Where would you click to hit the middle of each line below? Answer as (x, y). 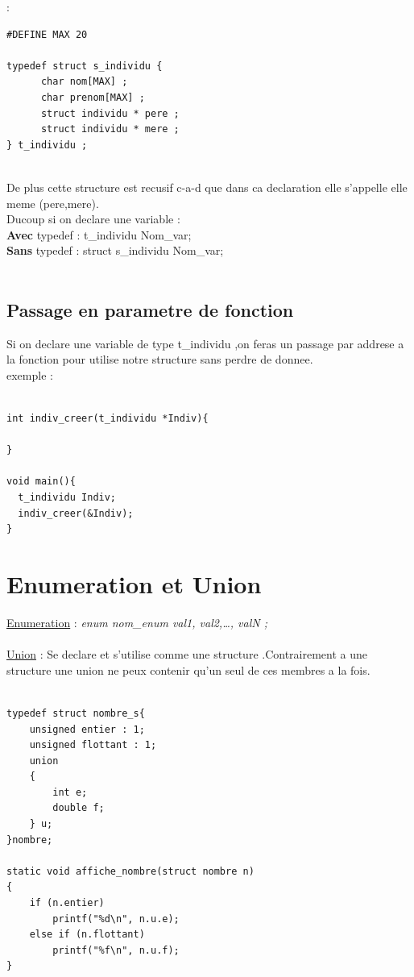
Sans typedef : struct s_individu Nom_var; (115, 250)
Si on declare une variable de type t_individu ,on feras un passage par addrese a (205, 343)
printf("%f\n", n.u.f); (116, 950)
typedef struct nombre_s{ (76, 713)
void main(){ (41, 482)
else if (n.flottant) (87, 935)
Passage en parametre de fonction (150, 309)
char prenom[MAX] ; (93, 97)
